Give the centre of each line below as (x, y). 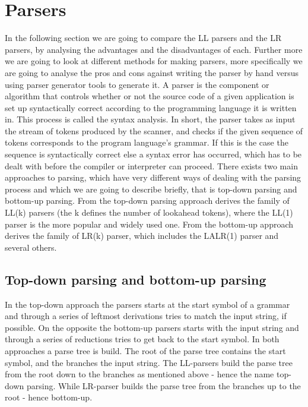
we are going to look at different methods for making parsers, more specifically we (154, 61)
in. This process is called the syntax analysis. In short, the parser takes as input (150, 119)
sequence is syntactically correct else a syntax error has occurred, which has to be (153, 154)
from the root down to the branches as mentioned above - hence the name (139, 374)
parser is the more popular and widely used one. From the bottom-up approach (149, 224)
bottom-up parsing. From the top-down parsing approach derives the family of (147, 201)
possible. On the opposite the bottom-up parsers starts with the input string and (152, 327)
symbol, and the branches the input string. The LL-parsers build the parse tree (149, 362)
